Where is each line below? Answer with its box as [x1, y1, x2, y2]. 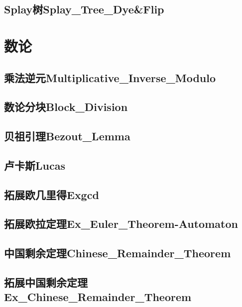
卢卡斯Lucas [4, 157, 65, 173]
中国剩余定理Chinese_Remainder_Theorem [4, 245, 231, 261]
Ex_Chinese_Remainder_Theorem [4, 289, 192, 305]
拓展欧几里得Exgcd [4, 187, 99, 202]
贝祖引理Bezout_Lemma [4, 128, 130, 144]
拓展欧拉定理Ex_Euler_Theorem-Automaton [4, 216, 238, 231]
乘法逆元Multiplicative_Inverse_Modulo [4, 70, 216, 85]
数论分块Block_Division [4, 99, 128, 114]
